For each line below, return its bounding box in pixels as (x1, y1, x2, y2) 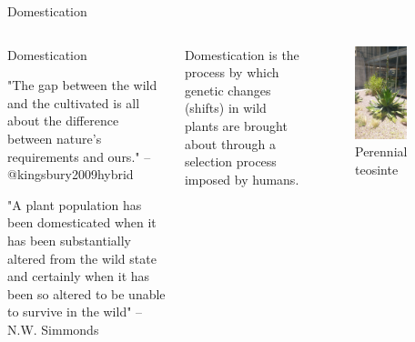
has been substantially (7, 230, 131, 249)
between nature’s (7, 128, 102, 147)
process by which (184, 63, 279, 82)
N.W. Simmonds (7, 319, 99, 338)
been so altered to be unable (7, 284, 166, 303)
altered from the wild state (7, 248, 157, 267)
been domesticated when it (7, 213, 157, 232)
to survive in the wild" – (7, 302, 143, 321)
